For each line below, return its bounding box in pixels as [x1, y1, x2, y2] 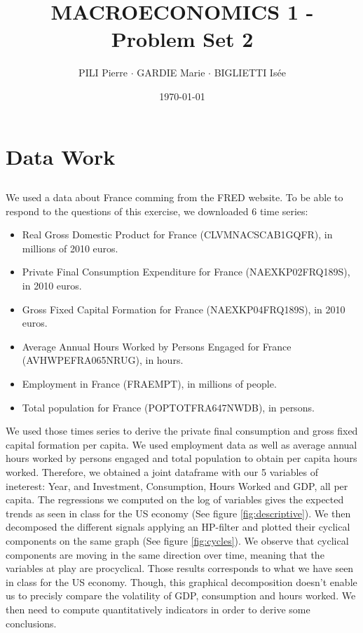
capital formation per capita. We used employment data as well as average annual [6, 437, 357, 451]
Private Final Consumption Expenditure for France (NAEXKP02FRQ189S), [22, 264, 350, 279]
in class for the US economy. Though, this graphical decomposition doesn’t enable [6, 574, 357, 589]
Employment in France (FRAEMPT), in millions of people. [22, 376, 277, 391]
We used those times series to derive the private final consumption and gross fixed [6, 423, 358, 438]
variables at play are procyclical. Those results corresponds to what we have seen [6, 561, 354, 576]
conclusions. [6, 615, 57, 630]
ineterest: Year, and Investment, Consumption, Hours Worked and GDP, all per [6, 478, 348, 493]
